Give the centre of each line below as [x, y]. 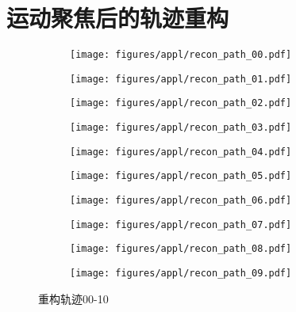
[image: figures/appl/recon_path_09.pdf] [181, 274]
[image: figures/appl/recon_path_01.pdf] [181, 79]
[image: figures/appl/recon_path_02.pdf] [181, 103]
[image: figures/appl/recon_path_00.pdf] [181, 55]
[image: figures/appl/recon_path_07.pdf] [181, 224]
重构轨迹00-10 [73, 298]
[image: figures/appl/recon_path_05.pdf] [181, 176]
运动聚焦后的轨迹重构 [118, 18]
